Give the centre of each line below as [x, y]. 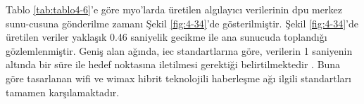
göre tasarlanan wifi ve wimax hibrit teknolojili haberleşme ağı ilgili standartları [178, 78]
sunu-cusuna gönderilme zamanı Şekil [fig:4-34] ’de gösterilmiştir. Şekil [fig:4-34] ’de [182, 23]
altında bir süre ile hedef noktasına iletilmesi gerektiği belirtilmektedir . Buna [173, 64]
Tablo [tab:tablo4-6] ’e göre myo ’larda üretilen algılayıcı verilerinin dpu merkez [174, 9]
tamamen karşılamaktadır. [63, 92]
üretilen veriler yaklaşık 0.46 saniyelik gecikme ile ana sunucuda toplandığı [167, 37]
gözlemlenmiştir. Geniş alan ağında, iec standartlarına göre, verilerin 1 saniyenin [179, 50]
